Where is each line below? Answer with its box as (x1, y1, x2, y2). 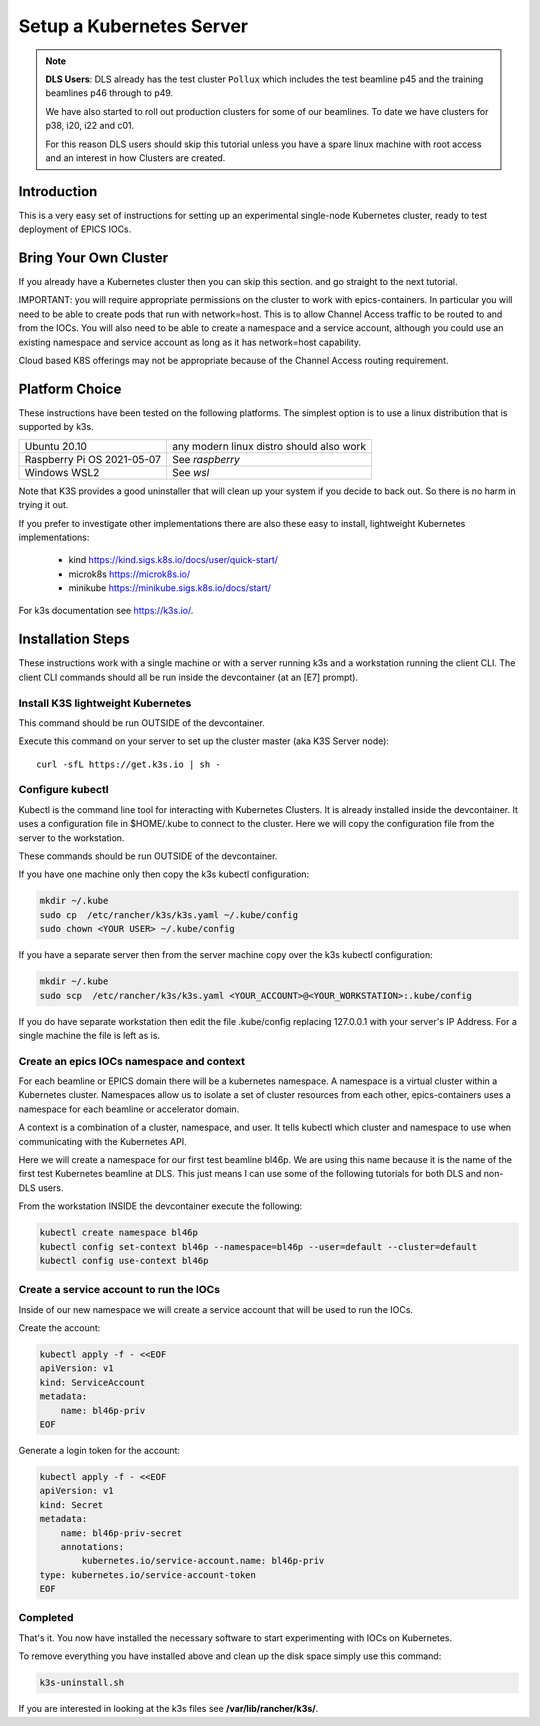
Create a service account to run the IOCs (18, 1283, 220, 1297)
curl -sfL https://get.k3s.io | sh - (36, 758, 222, 770)
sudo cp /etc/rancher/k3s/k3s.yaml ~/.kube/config (39, 909, 299, 920)
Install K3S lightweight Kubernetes (18, 696, 192, 710)
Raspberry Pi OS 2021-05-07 (24, 452, 162, 466)
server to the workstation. (18, 831, 125, 844)
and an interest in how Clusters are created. (45, 151, 226, 164)
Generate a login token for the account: (18, 1444, 180, 1456)
